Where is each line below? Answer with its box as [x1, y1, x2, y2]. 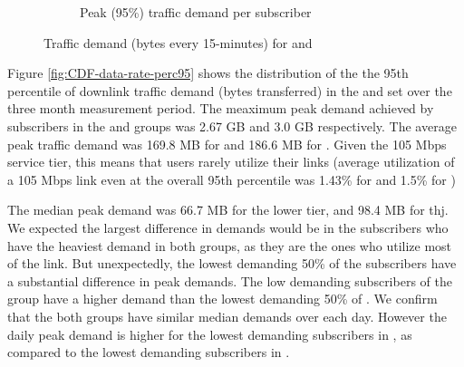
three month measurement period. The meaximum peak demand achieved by [7, 99, 434, 118]
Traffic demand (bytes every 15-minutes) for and [43, 33, 313, 52]
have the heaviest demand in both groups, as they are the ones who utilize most [7, 236, 452, 255]
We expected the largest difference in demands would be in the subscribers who [7, 217, 449, 237]
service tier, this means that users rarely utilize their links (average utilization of [7, 152, 455, 171]
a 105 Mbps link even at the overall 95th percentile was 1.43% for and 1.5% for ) [7, 169, 456, 188]
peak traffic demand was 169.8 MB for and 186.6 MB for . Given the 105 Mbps [7, 134, 447, 153]
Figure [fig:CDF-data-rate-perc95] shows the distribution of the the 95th [7, 63, 409, 82]
